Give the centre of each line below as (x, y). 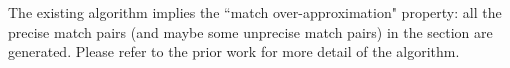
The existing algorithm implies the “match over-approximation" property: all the (255, 12)
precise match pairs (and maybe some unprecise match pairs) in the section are (250, 31)
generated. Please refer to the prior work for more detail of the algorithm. (234, 51)
